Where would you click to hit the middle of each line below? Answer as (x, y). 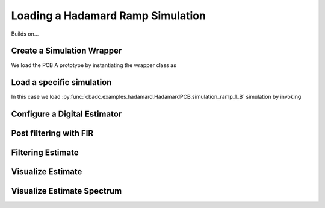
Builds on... (25, 34)
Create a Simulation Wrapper (67, 51)
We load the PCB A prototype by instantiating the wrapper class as (94, 65)
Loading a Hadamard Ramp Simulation (108, 16)
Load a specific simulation (61, 82)
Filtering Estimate (45, 153)
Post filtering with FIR (52, 134)
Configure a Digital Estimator (67, 114)
